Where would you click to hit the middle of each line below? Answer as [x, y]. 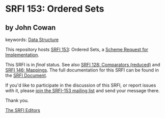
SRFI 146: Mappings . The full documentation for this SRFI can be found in [82, 70]
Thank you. [17, 100]
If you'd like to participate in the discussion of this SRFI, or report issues [81, 85]
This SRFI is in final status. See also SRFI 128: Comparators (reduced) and [83, 65]
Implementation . [22, 55]
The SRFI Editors [23, 110]
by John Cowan [31, 28]
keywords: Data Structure [32, 40]
